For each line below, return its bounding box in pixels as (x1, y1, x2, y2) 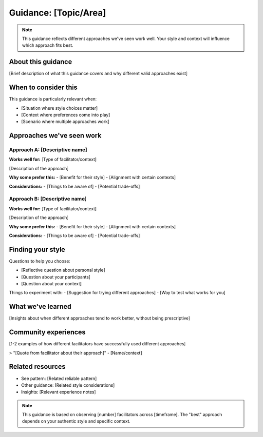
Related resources (9, 362, 66, 371)
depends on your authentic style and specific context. (22, 418, 131, 424)
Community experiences (9, 328, 86, 337)
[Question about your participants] (21, 274, 91, 280)
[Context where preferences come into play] (21, 112, 111, 118)
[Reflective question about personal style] (21, 267, 106, 273)
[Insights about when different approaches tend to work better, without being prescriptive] (9, 315, 190, 321)
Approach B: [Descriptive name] (9, 196, 87, 202)
